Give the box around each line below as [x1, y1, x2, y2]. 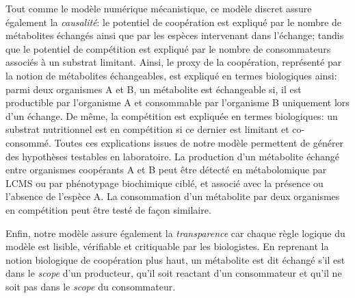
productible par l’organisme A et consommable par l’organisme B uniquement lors [5, 95, 350, 110]
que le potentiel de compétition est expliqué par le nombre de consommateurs [5, 41, 331, 55]
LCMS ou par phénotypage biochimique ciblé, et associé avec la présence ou [5, 175, 324, 190]
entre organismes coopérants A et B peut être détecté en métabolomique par [5, 162, 327, 177]
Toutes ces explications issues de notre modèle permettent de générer [54, 135, 344, 149]
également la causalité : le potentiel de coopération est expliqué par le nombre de [5, 14, 342, 29]
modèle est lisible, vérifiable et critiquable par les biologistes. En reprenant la [5, 239, 329, 253]
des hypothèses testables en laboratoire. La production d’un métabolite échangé [5, 149, 339, 163]
